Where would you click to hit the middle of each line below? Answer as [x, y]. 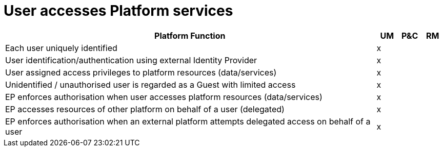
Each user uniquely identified [61, 48]
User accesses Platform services [118, 11]
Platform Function [190, 35]
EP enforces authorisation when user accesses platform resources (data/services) [164, 97]
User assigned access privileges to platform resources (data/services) [141, 72]
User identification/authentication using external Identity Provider [131, 60]
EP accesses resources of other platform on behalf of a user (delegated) [145, 109]
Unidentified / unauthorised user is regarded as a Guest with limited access [150, 84]
